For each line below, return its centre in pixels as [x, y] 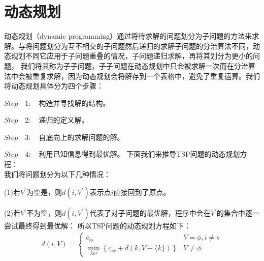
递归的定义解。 [64, 120]
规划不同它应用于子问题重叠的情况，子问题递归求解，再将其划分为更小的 [132, 56]
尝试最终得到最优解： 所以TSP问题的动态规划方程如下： [98, 226]
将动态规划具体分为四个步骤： [54, 86]
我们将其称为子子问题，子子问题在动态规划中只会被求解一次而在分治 [134, 65]
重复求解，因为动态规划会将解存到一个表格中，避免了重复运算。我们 [146, 76]
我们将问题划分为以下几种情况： [57, 174]
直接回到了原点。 [142, 192]
